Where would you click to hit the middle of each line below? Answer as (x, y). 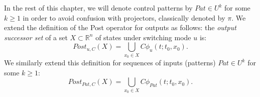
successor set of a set (36, 37)
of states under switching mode (143, 37)
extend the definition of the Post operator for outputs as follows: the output (120, 27)
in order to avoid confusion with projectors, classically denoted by (124, 17)
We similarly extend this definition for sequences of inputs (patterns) (110, 63)
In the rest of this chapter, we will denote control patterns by (98, 8)
